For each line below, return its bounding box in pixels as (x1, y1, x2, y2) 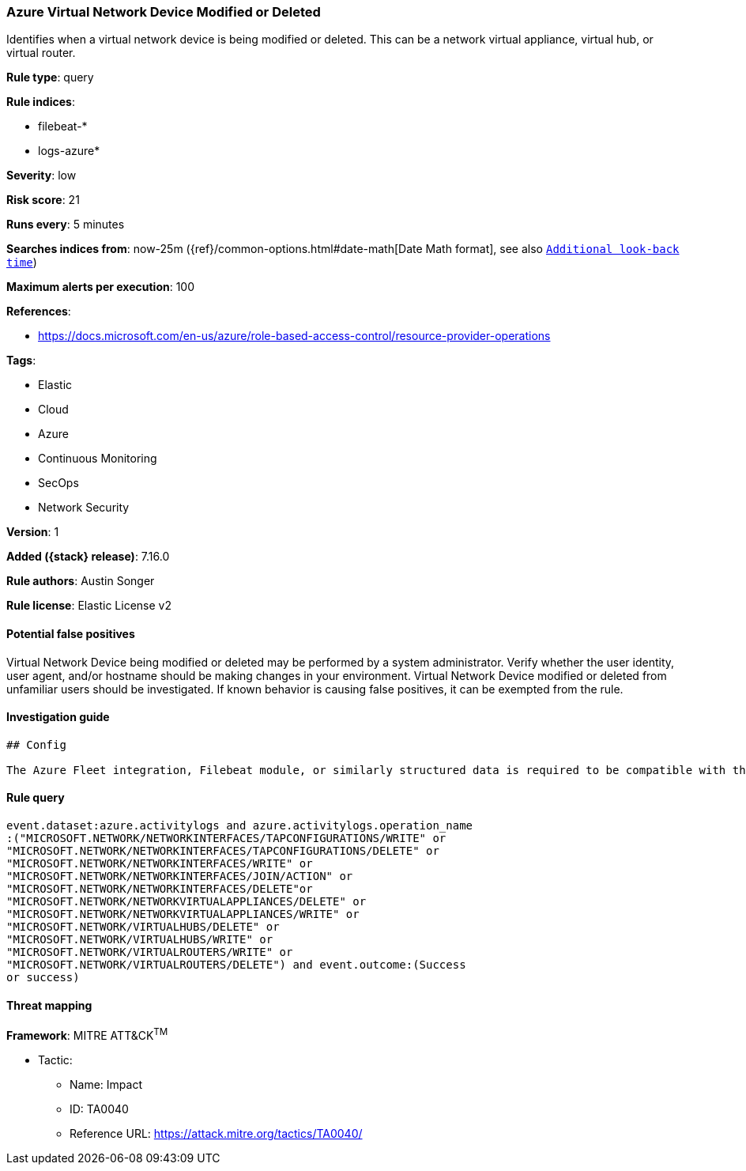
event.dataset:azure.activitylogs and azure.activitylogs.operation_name (6, 819, 473, 833)
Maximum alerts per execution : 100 (6, 280, 195, 294)
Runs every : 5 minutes (6, 217, 125, 232)
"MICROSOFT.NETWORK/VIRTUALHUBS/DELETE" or (6, 920, 280, 934)
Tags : (6, 353, 36, 368)
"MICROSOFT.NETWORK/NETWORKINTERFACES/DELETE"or (6, 882, 313, 896)
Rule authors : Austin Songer (6, 574, 155, 588)
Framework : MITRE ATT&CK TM (6, 1026, 168, 1042)
